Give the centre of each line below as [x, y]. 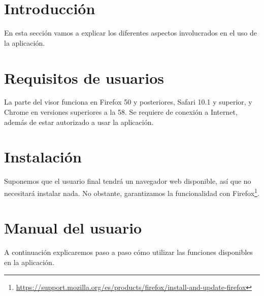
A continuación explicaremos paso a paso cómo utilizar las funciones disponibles [128, 252]
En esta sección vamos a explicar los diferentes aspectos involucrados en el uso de [130, 33]
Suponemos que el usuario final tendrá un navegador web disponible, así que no [128, 181]
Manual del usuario [73, 228]
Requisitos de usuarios [84, 77]
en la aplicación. [29, 262]
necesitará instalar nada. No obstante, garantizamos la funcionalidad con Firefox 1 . [132, 192]
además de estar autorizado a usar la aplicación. [79, 122]
